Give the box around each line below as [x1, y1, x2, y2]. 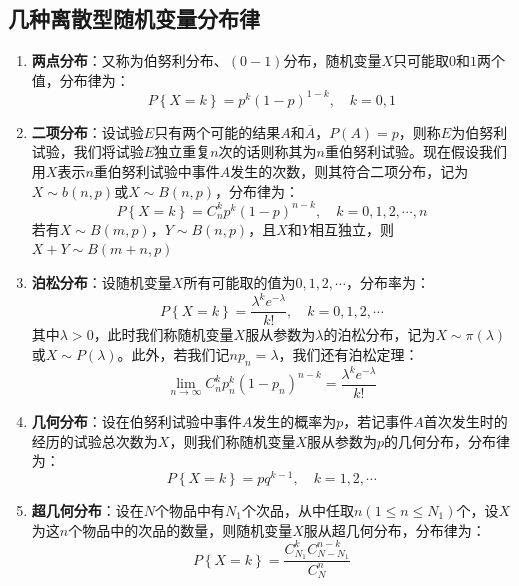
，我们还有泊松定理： [278, 343, 419, 364]
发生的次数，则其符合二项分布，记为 [230, 161, 469, 182]
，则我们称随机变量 [169, 430, 296, 451]
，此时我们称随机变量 [93, 324, 234, 345]
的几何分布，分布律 [384, 430, 511, 451]
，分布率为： [345, 271, 430, 292]
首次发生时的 [423, 411, 508, 432]
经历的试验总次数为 [31, 430, 158, 451]
